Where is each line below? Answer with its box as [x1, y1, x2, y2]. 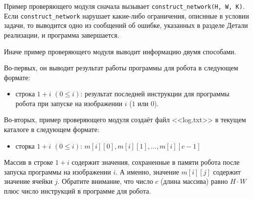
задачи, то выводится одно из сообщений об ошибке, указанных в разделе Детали [4, 20, 248, 30]
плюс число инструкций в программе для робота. [4, 186, 151, 196]
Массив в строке [4, 157, 53, 167]
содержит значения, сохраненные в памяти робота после [71, 157, 240, 167]
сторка [15, 140, 35, 151]
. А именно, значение [115, 166, 179, 177]
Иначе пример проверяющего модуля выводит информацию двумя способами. [4, 46, 236, 56]
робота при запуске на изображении [15, 98, 122, 108]
